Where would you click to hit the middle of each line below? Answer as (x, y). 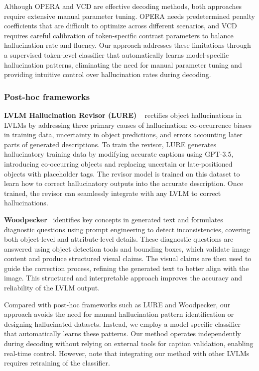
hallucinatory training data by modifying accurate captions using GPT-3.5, (119, 154)
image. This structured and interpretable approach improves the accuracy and (123, 278)
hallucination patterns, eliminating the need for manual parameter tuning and (123, 64)
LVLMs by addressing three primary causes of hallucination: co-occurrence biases (128, 125)
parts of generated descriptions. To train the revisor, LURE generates (110, 144)
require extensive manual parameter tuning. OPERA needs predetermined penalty (129, 16)
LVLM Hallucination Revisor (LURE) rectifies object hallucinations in (123, 115)
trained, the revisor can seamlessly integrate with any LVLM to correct (113, 193)
